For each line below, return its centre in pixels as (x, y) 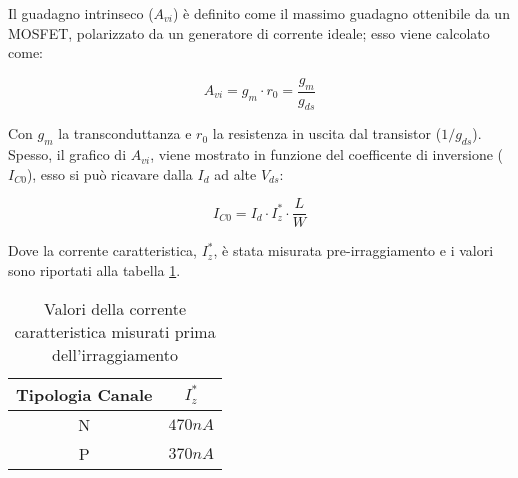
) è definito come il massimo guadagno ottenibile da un (341, 13)
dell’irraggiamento (115, 354)
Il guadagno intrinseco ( (81, 13)
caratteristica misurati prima (115, 331)
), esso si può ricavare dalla (109, 173)
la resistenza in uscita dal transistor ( (327, 133)
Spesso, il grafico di (67, 154)
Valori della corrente (115, 308)
